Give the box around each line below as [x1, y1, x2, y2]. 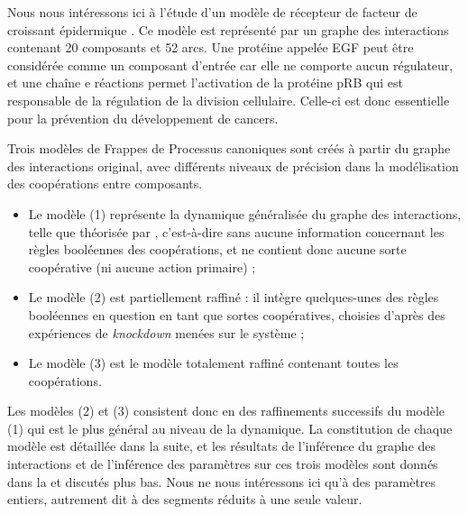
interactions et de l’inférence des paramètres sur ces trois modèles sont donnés [7, 454, 438, 473]
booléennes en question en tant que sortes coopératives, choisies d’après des [28, 305, 445, 324]
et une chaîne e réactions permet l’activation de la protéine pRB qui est [7, 73, 403, 92]
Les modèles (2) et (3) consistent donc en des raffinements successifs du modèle [7, 401, 445, 420]
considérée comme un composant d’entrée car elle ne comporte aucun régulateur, [7, 55, 454, 74]
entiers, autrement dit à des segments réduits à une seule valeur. [7, 490, 362, 509]
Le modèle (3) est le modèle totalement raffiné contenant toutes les [28, 353, 399, 372]
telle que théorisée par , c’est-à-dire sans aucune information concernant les [28, 222, 445, 241]
